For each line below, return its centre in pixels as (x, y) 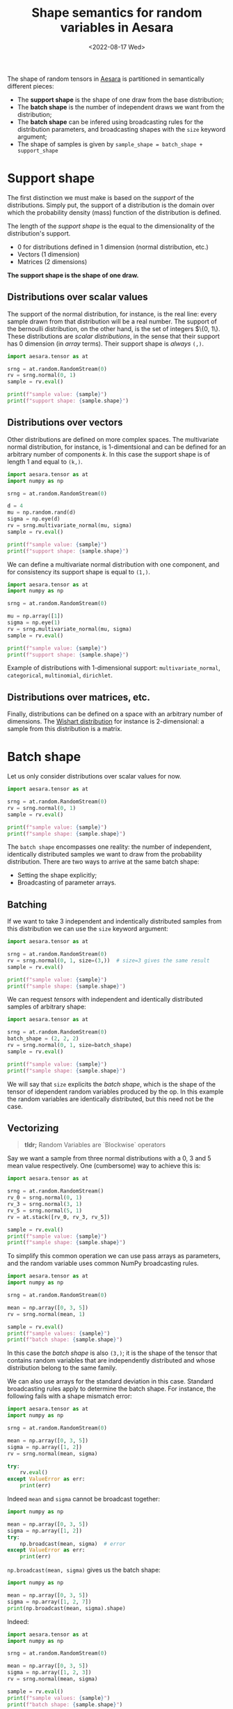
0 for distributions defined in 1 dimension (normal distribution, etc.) (113, 247)
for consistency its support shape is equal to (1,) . (79, 572)
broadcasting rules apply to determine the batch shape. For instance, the (112, 1389)
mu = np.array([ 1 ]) (35, 616)
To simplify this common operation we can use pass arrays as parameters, (114, 1256)
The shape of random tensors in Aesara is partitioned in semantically (106, 79)
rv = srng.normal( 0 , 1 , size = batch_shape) (70, 1045)
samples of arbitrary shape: (47, 1007)
